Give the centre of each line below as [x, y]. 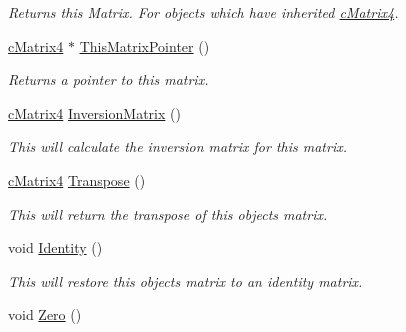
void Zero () [45, 314]
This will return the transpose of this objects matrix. [168, 213]
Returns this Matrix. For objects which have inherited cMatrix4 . [203, 12]
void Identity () [55, 247]
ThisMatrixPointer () [144, 45]
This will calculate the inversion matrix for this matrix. [178, 146]
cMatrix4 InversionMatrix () [94, 112]
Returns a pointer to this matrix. [108, 79]
